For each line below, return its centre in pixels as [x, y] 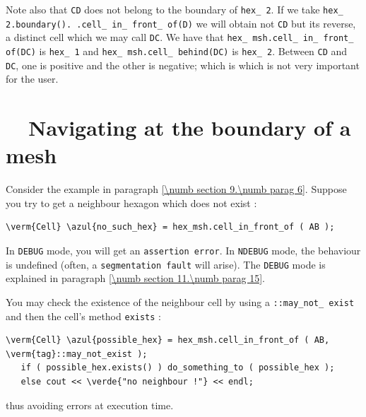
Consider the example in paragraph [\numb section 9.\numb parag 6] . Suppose [176, 189]
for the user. [32, 79]
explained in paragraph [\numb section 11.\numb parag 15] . [135, 278]
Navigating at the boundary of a [190, 128]
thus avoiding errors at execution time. [90, 405]
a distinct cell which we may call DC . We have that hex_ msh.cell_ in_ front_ [180, 37]
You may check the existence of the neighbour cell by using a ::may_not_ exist [180, 301]
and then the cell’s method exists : [83, 316]
